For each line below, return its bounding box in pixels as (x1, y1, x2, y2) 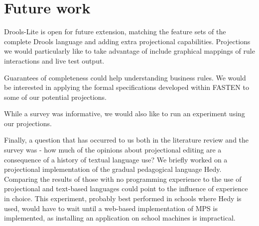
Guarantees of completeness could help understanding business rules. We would (4, 72, 246, 82)
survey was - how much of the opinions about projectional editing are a (4, 145, 222, 155)
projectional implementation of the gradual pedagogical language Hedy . (4, 164, 222, 174)
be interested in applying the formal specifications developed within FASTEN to (4, 82, 249, 92)
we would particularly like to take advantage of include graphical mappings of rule (4, 46, 255, 56)
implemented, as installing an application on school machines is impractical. (4, 213, 236, 223)
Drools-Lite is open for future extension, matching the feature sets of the (4, 26, 226, 37)
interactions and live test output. (4, 55, 105, 66)
